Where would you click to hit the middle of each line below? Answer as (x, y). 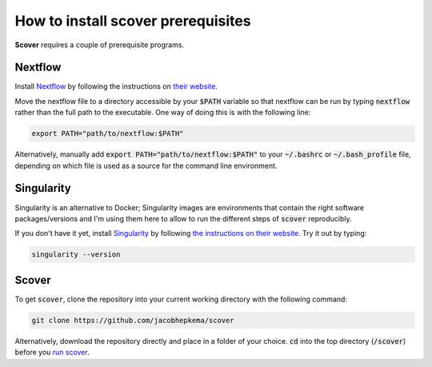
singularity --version (76, 255)
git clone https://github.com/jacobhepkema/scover (133, 320)
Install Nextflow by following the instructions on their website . (116, 86)
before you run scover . (52, 353)
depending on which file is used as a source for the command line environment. (146, 166)
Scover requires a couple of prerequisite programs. (99, 45)
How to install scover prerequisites (133, 21)
